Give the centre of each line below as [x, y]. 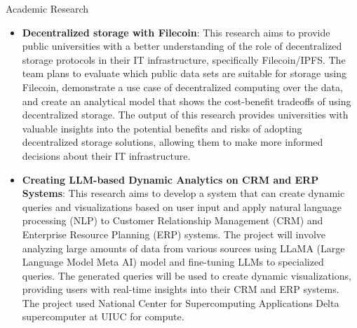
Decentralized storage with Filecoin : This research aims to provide [176, 32]
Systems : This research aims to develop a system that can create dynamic [183, 193]
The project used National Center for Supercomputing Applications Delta [181, 302]
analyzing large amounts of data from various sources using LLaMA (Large [183, 248]
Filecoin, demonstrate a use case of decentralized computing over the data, [182, 87]
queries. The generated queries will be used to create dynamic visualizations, [187, 275]
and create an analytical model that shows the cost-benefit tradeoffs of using [187, 101]
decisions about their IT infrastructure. [106, 155]
